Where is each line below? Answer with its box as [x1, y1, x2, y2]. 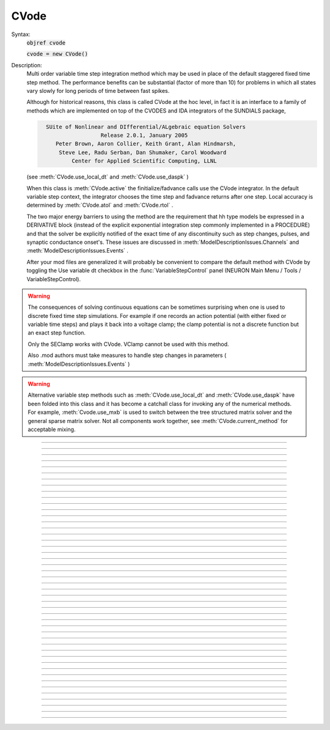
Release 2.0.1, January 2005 [100, 132, 188, 139]
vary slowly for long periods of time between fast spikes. [26, 87, 170, 94]
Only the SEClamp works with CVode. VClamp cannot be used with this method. [28, 340, 229, 348]
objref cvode [26, 39, 66, 46]
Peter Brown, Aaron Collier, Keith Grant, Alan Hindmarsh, [55, 141, 237, 147]
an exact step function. [28, 329, 86, 336]
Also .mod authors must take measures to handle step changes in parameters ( [28, 352, 227, 359]
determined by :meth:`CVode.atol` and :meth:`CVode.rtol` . [26, 202, 174, 209]
